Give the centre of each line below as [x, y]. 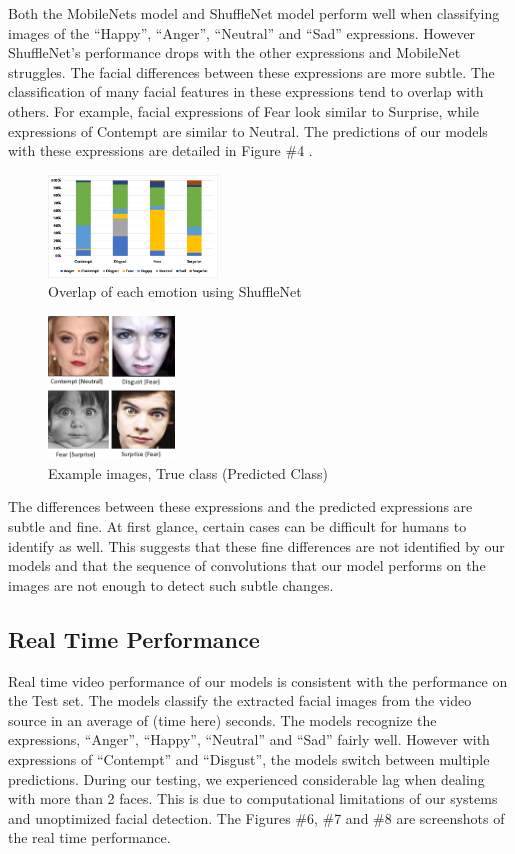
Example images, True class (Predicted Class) [188, 472]
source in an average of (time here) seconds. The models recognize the [222, 719]
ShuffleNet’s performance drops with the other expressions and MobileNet [234, 52]
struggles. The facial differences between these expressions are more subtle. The [251, 71]
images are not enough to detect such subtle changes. [171, 584]
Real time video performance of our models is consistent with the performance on [258, 680]
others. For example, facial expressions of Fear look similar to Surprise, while [243, 110]
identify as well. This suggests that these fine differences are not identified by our [256, 545]
